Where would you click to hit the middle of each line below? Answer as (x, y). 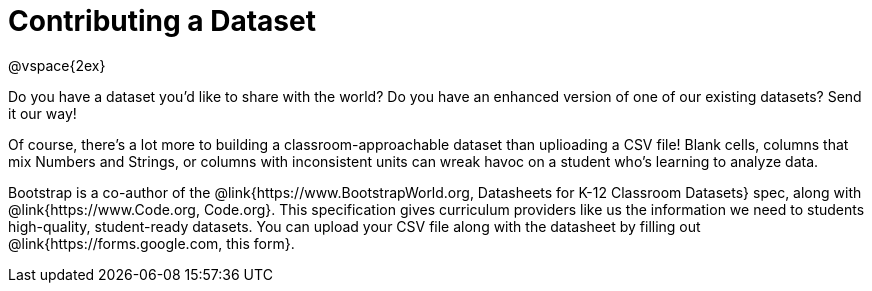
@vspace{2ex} (57, 65)
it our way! (42, 113)
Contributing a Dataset (162, 21)
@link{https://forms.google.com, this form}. (151, 243)
